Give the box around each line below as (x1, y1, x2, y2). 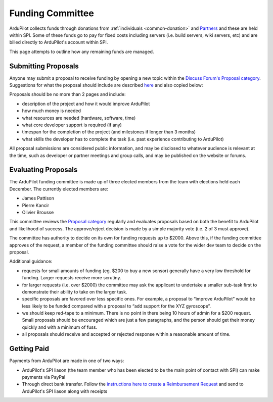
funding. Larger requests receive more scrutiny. (22, 275, 121, 281)
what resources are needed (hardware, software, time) (22, 115, 136, 121)
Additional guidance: (9, 258, 53, 265)
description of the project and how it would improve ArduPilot (22, 100, 150, 107)
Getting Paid (9, 344, 49, 353)
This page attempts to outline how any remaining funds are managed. (9, 48, 154, 55)
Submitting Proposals (9, 62, 79, 70)
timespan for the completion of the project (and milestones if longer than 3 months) (22, 129, 196, 135)
